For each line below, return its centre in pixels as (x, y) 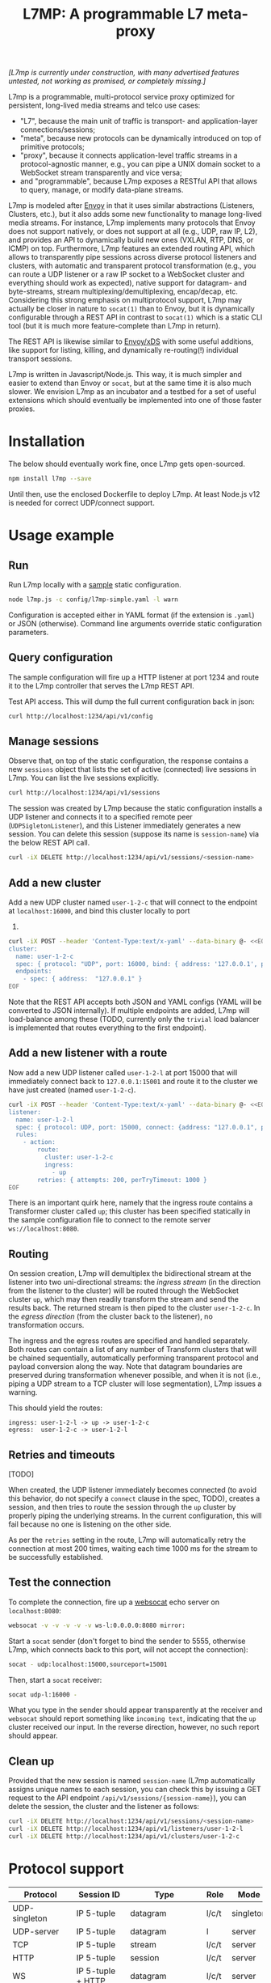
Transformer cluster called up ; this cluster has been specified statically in (130, 1211)
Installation (47, 441)
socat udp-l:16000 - (43, 1695)
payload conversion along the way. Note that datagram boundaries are (126, 1366)
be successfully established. (56, 1557)
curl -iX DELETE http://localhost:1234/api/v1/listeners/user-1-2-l (126, 1829)
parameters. (29, 632)
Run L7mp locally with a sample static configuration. (95, 585)
